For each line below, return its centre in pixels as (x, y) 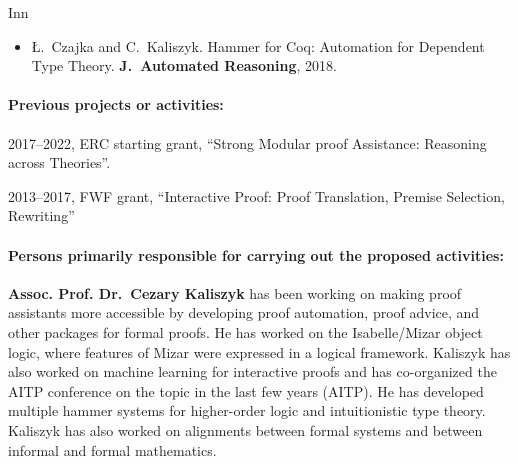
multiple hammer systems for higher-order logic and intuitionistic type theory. (247, 410)
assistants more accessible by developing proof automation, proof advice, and (244, 312)
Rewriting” (41, 215)
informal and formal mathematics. (112, 449)
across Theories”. (59, 162)
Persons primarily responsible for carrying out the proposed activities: (256, 254)
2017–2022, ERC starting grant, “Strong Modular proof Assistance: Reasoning (247, 142)
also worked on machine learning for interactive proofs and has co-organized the (252, 371)
